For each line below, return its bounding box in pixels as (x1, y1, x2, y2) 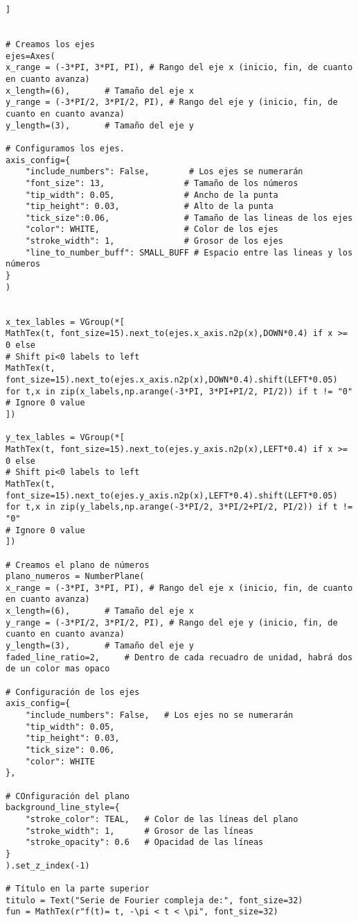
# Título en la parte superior (6, 883, 150, 894)
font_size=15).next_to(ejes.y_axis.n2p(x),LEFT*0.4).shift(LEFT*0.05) (6, 490, 338, 501)
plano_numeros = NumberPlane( (6, 571, 145, 582)
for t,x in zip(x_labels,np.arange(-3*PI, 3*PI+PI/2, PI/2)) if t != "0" (6, 386, 353, 396)
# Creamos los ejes (6, 39, 95, 49)
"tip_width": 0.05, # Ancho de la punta (25, 190, 278, 200)
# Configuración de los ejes (6, 687, 140, 697)
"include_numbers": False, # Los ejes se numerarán (25, 167, 303, 177)
